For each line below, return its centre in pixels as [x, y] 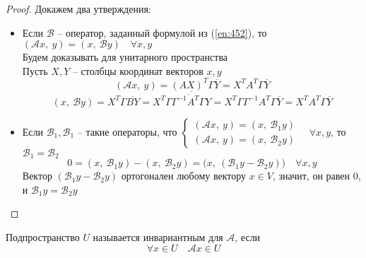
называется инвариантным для [158, 237]
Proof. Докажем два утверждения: [78, 8]
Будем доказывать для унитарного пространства [125, 57]
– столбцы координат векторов [138, 70]
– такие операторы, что [127, 131]
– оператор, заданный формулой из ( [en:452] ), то [162, 32]
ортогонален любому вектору [184, 176]
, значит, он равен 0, [317, 176]
